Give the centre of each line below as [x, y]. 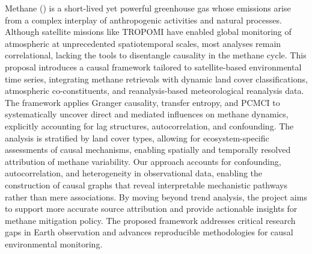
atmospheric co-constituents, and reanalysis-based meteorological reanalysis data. [154, 91]
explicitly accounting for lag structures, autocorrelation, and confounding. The [149, 125]
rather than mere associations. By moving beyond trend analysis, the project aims [156, 197]
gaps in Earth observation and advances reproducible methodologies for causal [149, 232]
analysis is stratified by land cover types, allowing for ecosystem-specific [137, 138]
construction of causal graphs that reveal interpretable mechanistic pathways [146, 184]
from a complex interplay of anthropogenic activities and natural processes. [143, 20]
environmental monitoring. [54, 243]
